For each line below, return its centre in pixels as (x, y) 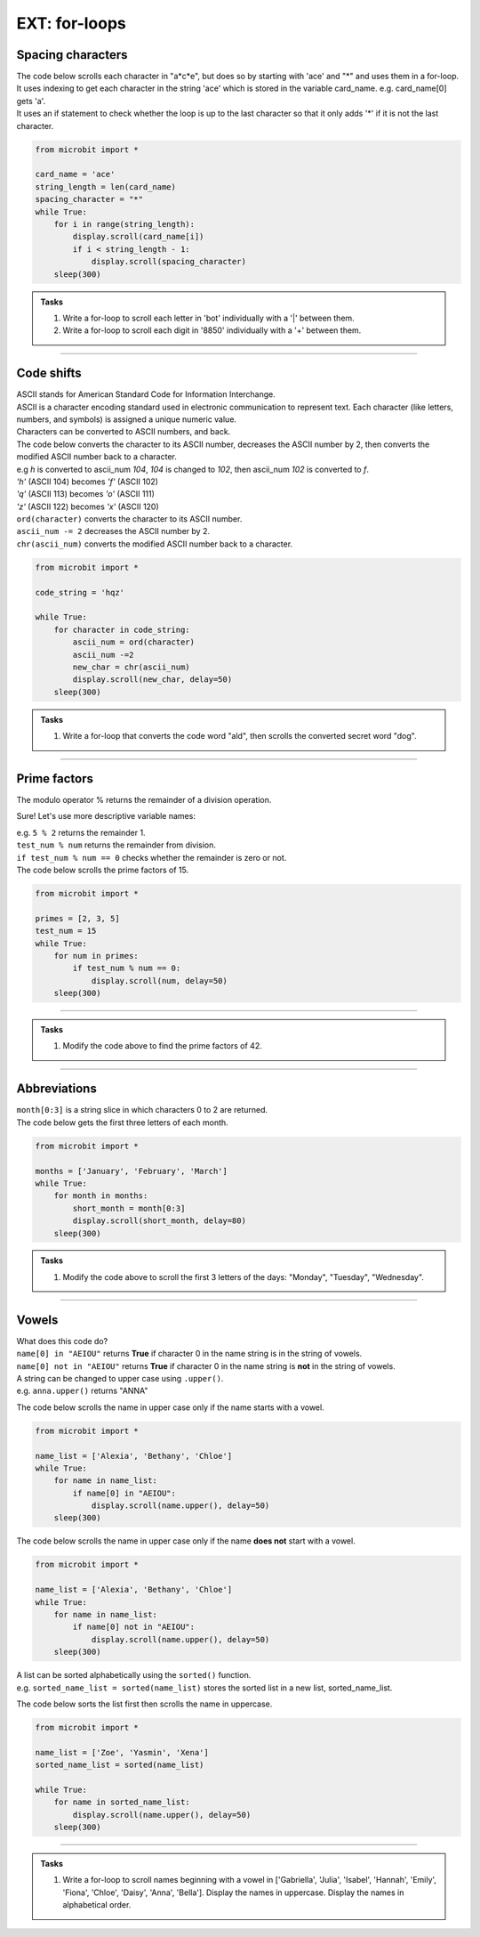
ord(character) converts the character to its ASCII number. (129, 519)
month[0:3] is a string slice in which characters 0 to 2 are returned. (142, 1110)
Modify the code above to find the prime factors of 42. (162, 1046)
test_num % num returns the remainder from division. (116, 845)
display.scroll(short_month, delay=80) (159, 1221)
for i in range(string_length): (124, 224)
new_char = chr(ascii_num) (131, 667)
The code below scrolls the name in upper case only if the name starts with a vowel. (170, 1407)
